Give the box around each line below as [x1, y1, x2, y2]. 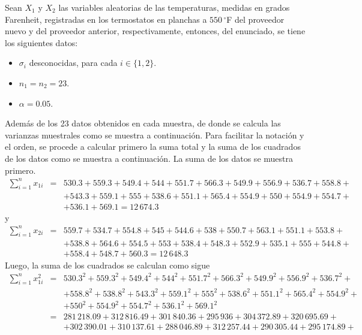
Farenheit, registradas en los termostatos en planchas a [5, 13, 207, 25]
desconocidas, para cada [29, 56, 118, 69]
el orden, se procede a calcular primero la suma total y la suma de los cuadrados [5, 140, 301, 153]
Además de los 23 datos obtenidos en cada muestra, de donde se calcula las [5, 117, 281, 129]
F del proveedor [226, 13, 285, 25]
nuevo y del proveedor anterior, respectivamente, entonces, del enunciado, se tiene [5, 25, 306, 37]
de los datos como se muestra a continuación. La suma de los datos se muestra [5, 152, 293, 164]
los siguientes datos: [5, 36, 78, 49]
